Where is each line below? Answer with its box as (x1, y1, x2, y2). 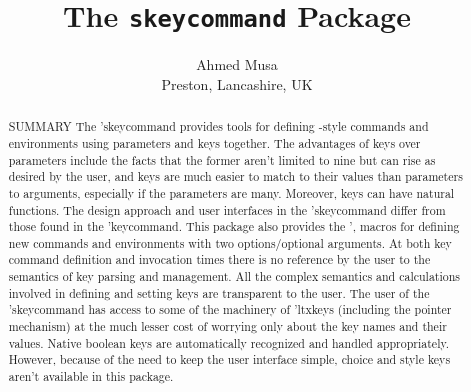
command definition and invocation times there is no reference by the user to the (8, 251, 431, 268)
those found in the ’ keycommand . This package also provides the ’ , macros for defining (8, 218, 460, 235)
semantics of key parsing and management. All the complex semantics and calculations (8, 268, 461, 285)
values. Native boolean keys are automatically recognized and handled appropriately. (8, 334, 450, 351)
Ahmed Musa (196, 54, 278, 75)
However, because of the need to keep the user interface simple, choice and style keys (8, 351, 451, 368)
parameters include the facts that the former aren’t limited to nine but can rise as (8, 151, 436, 168)
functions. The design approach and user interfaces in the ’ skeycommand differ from (8, 201, 446, 218)
